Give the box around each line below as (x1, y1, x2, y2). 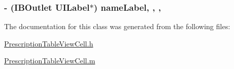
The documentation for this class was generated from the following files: (4, 21, 230, 32)
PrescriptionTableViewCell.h (4, 38, 93, 49)
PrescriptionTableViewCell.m (4, 55, 95, 66)
